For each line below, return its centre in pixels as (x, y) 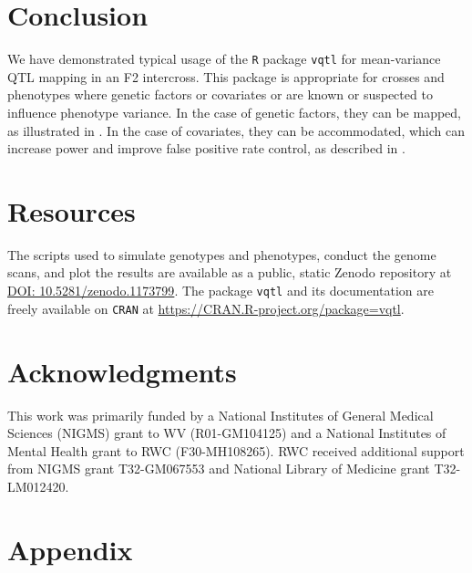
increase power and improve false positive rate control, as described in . (206, 148)
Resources (72, 210)
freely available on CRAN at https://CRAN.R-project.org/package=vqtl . (206, 308)
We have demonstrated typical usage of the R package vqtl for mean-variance (224, 59)
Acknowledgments (122, 371)
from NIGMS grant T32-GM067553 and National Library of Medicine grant (219, 469)
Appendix (70, 549)
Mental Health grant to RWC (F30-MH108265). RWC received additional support (236, 450)
